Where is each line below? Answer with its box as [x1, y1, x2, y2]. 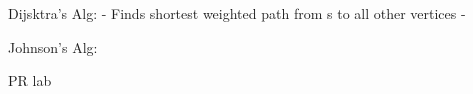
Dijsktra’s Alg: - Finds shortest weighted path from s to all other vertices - [8, 3, 466, 23]
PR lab [8, 70, 52, 91]
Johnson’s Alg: [8, 36, 98, 57]
